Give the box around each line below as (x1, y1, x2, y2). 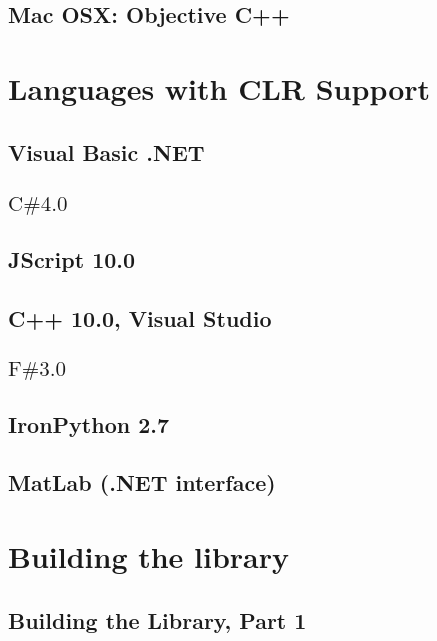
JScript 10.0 (8, 243, 136, 274)
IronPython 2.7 (8, 408, 170, 439)
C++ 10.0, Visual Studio (8, 302, 272, 333)
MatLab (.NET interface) (8, 467, 276, 498)
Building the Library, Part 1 (8, 604, 307, 635)
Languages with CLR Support (8, 67, 431, 108)
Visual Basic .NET (8, 136, 205, 167)
